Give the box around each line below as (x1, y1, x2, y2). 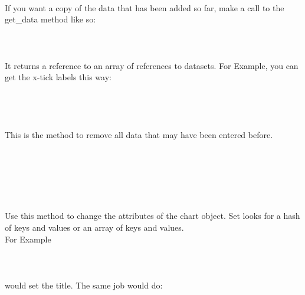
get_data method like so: (5, 13, 96, 25)
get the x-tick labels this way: (5, 71, 111, 83)
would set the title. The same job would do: (5, 279, 163, 291)
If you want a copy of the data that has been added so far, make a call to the (5, 1, 284, 14)
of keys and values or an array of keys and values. (5, 221, 184, 234)
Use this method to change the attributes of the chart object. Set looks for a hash (5, 209, 300, 222)
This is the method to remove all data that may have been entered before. (5, 129, 273, 141)
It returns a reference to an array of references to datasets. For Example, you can (5, 59, 299, 71)
